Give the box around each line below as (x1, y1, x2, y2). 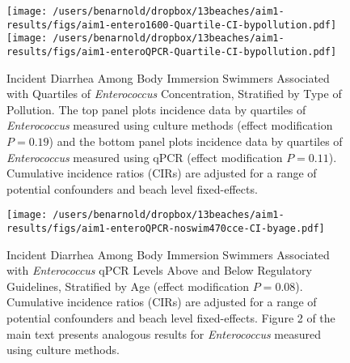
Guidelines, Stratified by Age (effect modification (6, 277, 250, 294)
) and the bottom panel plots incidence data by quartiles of (48, 133, 343, 149)
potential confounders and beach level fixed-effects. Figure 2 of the (6, 310, 335, 327)
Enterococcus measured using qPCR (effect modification (6, 148, 283, 165)
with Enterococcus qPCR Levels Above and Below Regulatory (6, 262, 312, 279)
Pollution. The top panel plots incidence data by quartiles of (6, 100, 306, 117)
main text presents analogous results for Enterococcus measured (6, 325, 321, 342)
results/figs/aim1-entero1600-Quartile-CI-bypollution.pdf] (6, 19, 337, 31)
